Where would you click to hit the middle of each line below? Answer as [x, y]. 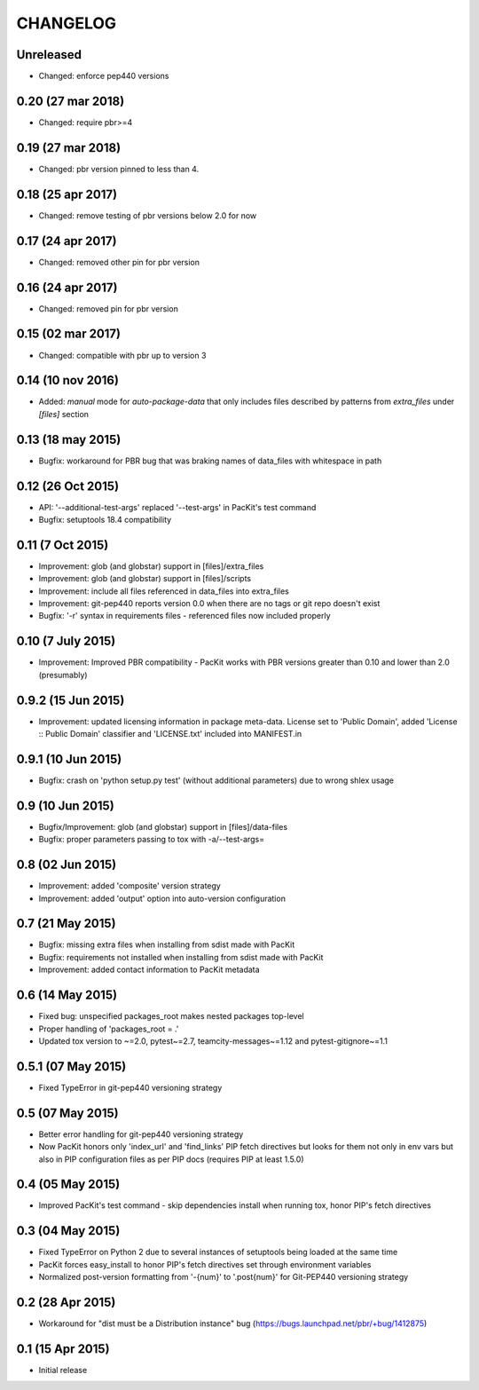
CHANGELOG [67, 23]
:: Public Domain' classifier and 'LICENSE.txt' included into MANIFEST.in [170, 734]
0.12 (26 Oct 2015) [68, 486]
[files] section [63, 414]
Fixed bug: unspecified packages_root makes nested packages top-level [172, 1016]
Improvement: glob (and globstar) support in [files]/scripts [145, 579]
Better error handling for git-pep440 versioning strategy [141, 1134]
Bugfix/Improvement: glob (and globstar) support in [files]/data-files [163, 826]
